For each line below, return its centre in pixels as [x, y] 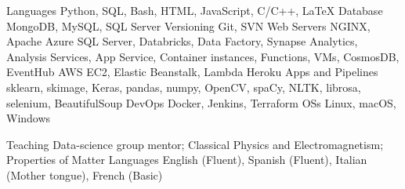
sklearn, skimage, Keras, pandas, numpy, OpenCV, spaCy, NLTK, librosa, [184, 87]
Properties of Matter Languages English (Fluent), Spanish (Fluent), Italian [187, 160]
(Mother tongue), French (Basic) [85, 174]
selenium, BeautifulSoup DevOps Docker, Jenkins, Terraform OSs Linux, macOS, [201, 102]
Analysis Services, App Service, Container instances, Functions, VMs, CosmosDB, [203, 56]
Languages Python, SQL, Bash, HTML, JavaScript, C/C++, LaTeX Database [195, 10]
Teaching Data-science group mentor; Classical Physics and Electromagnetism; [195, 144]
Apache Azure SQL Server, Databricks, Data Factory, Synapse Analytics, [182, 41]
